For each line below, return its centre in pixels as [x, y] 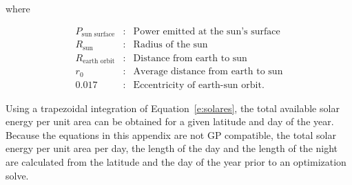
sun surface [98, 35]
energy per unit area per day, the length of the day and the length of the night [172, 148]
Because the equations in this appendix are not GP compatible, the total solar [171, 134]
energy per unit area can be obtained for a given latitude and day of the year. [170, 121]
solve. [17, 175]
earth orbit [99, 62]
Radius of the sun [170, 45]
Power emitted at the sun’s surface [207, 31]
